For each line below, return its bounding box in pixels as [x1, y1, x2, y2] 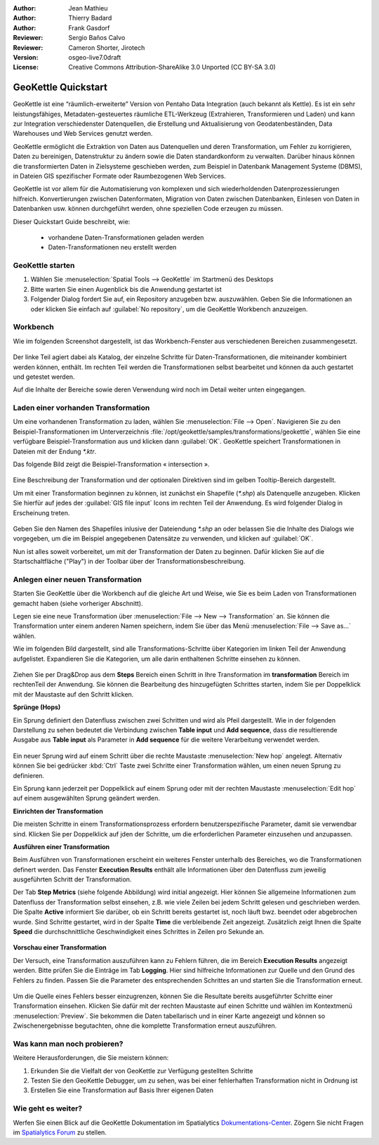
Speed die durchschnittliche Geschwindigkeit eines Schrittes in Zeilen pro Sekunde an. [13, 928, 265, 936]
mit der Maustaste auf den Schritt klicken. [13, 690, 134, 699]
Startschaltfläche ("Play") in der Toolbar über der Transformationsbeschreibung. [13, 557, 246, 566]
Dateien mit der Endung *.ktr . [13, 447, 97, 455]
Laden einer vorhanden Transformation [13, 403, 150, 413]
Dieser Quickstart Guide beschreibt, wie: [13, 217, 131, 226]
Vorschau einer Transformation [13, 943, 107, 952]
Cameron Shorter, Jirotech [68, 43, 145, 52]
